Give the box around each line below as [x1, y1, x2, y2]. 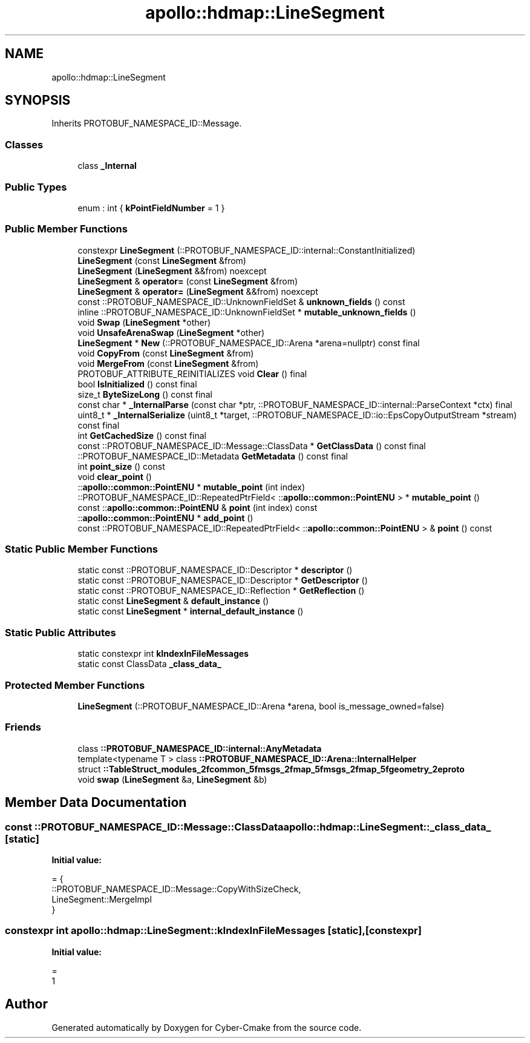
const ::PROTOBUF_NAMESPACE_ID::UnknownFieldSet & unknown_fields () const [77, 296, 405, 307]
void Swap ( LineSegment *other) [77, 317, 211, 327]
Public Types [5, 180, 67, 193]
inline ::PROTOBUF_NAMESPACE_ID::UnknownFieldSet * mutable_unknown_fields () [77, 306, 416, 317]
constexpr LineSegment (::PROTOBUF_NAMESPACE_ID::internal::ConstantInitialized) [77, 245, 416, 255]
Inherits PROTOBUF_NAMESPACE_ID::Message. [51, 118, 242, 129]
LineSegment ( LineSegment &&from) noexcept [77, 265, 267, 276]
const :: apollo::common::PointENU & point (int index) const [77, 502, 318, 513]
